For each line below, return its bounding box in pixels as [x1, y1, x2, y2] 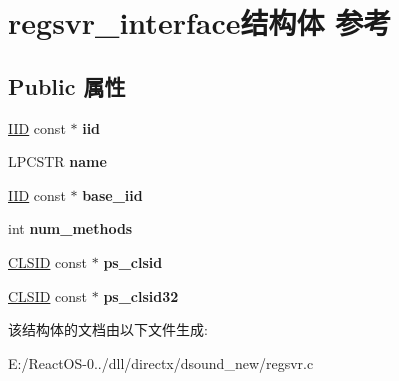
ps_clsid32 [103, 285, 179, 306]
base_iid [82, 184, 143, 205]
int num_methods [8, 218, 133, 239]
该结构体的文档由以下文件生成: [8, 319, 208, 340]
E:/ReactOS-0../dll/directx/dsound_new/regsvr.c [8, 352, 314, 373]
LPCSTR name [8, 151, 107, 172]
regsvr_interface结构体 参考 [8, 2, 392, 43]
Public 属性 [8, 70, 126, 101]
